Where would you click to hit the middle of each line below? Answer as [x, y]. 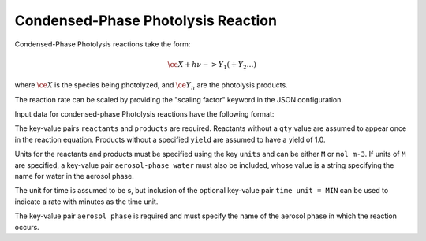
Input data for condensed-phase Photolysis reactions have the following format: [144, 114]
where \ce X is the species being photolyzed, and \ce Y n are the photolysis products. [151, 86]
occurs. [27, 227]
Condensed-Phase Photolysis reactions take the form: [103, 44]
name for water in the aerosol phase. [74, 176]
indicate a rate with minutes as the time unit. [86, 202]
